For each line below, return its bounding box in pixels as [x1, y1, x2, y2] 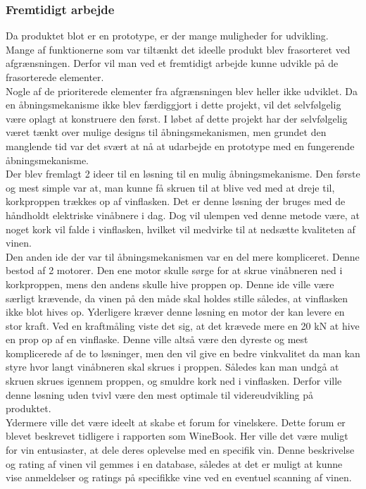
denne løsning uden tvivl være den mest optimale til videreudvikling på [6, 387, 313, 402]
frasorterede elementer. [6, 70, 104, 84]
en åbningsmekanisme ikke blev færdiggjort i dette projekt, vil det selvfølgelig [6, 97, 341, 112]
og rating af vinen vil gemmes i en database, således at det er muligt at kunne [6, 456, 343, 471]
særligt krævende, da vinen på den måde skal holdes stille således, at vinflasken [6, 290, 348, 305]
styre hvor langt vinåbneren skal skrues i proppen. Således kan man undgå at [6, 359, 339, 374]
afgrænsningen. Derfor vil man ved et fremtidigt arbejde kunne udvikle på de [6, 56, 339, 70]
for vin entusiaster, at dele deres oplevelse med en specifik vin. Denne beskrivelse [6, 442, 355, 457]
